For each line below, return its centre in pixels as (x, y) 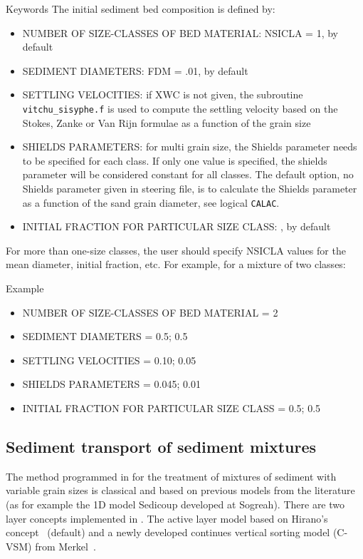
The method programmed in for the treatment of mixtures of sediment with (171, 476)
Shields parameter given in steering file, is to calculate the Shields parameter (190, 188)
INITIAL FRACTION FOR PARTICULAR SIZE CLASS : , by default (177, 226)
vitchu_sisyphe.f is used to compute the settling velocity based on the (180, 108)
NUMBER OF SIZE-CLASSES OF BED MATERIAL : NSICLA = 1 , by (180, 32)
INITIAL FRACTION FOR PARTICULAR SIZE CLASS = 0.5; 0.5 (172, 408)
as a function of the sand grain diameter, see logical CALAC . (151, 202)
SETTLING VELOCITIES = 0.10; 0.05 (109, 360)
